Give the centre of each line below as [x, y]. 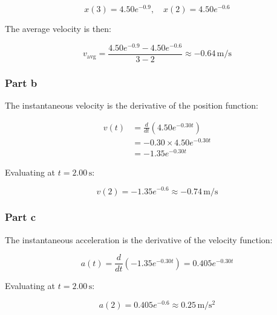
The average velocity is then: [58, 29]
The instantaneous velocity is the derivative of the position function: [132, 105]
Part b [21, 82]
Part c [21, 217]
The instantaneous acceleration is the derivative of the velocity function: [139, 239]
